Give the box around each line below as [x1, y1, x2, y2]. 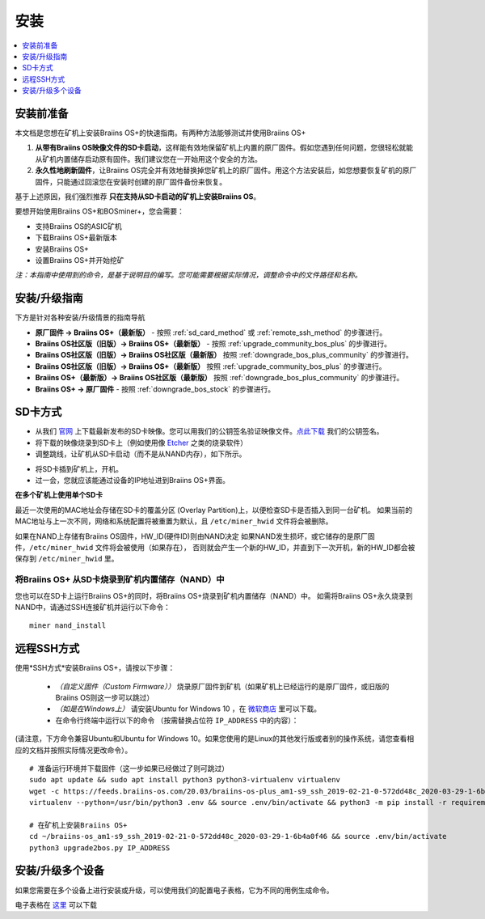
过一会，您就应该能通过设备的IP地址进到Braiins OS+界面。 [35, 476, 230, 485]
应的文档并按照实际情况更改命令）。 [15, 745, 133, 755]
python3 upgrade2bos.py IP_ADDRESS [29, 843, 171, 853]
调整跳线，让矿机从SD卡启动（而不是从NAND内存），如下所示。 [35, 449, 247, 459]
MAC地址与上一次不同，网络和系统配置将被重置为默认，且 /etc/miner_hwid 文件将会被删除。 [15, 516, 333, 526]
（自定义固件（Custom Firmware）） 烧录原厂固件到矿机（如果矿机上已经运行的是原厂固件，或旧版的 [55, 681, 390, 691]
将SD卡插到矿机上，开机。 [35, 464, 124, 473]
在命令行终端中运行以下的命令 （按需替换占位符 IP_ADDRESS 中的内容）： [55, 715, 299, 725]
